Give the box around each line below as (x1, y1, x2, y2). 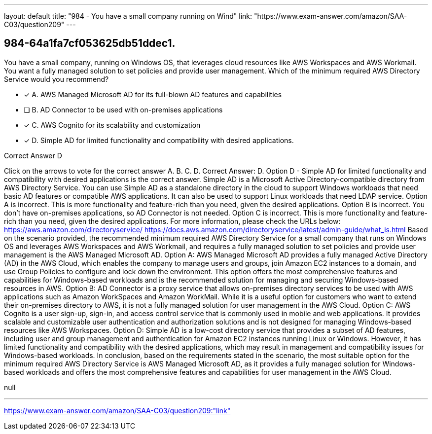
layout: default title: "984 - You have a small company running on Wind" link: (4, 12, 252, 20)
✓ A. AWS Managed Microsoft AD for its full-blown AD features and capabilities (24, 90, 282, 99)
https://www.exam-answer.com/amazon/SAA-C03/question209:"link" (4, 406, 231, 415)
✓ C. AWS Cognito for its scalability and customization (24, 120, 201, 129)
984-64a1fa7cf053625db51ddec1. (4, 37, 176, 50)
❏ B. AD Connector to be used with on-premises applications (24, 105, 223, 114)
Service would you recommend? (4, 74, 109, 83)
